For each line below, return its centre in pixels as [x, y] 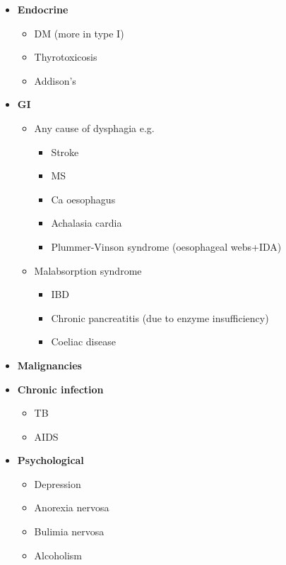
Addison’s [55, 80]
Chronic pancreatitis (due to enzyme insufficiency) [160, 317]
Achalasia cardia [87, 223]
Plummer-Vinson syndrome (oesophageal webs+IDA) [166, 246]
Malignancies [49, 365]
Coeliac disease [83, 341]
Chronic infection [60, 389]
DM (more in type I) [79, 33]
